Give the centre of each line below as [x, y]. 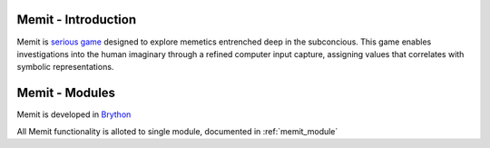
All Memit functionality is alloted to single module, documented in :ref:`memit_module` [177, 131]
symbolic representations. [65, 67]
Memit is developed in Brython [74, 114]
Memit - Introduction [76, 20]
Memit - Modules [66, 93]
